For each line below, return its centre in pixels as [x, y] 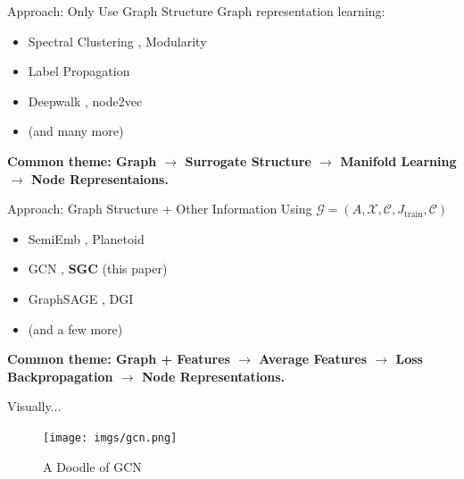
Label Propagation [79, 71]
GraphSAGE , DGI [81, 298]
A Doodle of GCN [92, 466]
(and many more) [76, 131]
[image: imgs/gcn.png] [110, 437]
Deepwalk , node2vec [85, 101]
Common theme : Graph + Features [119, 359]
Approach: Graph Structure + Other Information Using [160, 209]
